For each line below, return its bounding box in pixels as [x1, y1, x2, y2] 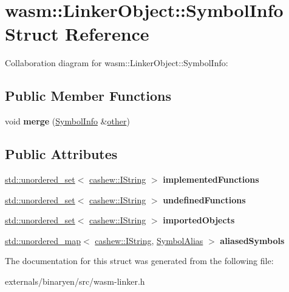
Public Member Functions [5, 86, 171, 105]
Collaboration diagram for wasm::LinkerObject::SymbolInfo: [5, 56, 228, 69]
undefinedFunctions [163, 193, 246, 206]
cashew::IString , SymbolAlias [95, 234, 203, 246]
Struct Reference [5, 21, 149, 46]
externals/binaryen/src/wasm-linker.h [5, 274, 145, 287]
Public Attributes [5, 144, 118, 163]
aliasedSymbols [220, 234, 285, 246]
